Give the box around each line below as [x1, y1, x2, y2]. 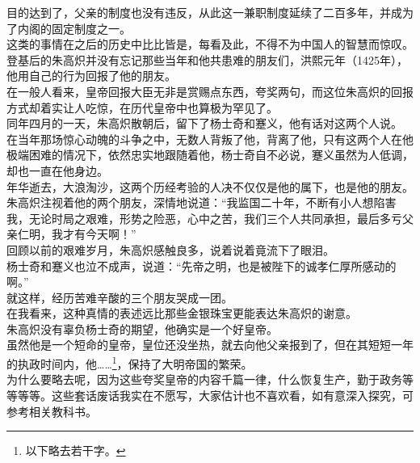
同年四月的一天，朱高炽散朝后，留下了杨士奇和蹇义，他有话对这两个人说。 [6, 115, 402, 132]
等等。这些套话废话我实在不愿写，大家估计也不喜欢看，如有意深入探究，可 [17, 386, 414, 403]
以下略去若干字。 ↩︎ [25, 442, 126, 459]
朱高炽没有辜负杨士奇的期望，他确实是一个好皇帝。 [6, 320, 278, 337]
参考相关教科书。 [6, 402, 97, 419]
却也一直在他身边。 [6, 162, 108, 179]
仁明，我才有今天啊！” [17, 225, 136, 242]
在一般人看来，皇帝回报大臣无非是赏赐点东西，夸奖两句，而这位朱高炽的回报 [6, 82, 414, 99]
